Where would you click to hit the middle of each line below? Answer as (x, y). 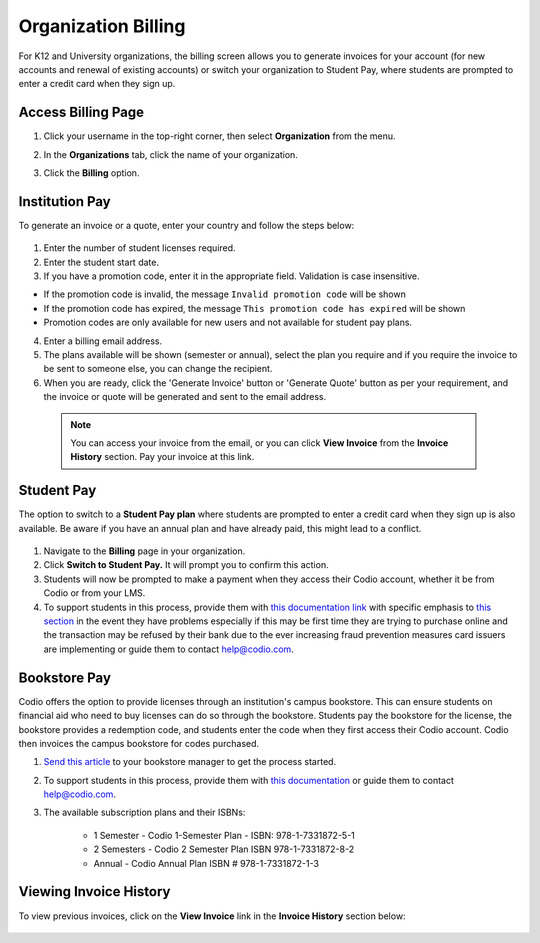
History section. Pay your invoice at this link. (162, 457)
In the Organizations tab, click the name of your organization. (171, 154)
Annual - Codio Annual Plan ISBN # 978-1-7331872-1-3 (206, 863)
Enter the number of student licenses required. (139, 248)
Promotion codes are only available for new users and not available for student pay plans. (228, 322)
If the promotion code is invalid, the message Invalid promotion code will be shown (225, 294)
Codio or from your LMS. (94, 593)
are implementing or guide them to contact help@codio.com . (168, 649)
